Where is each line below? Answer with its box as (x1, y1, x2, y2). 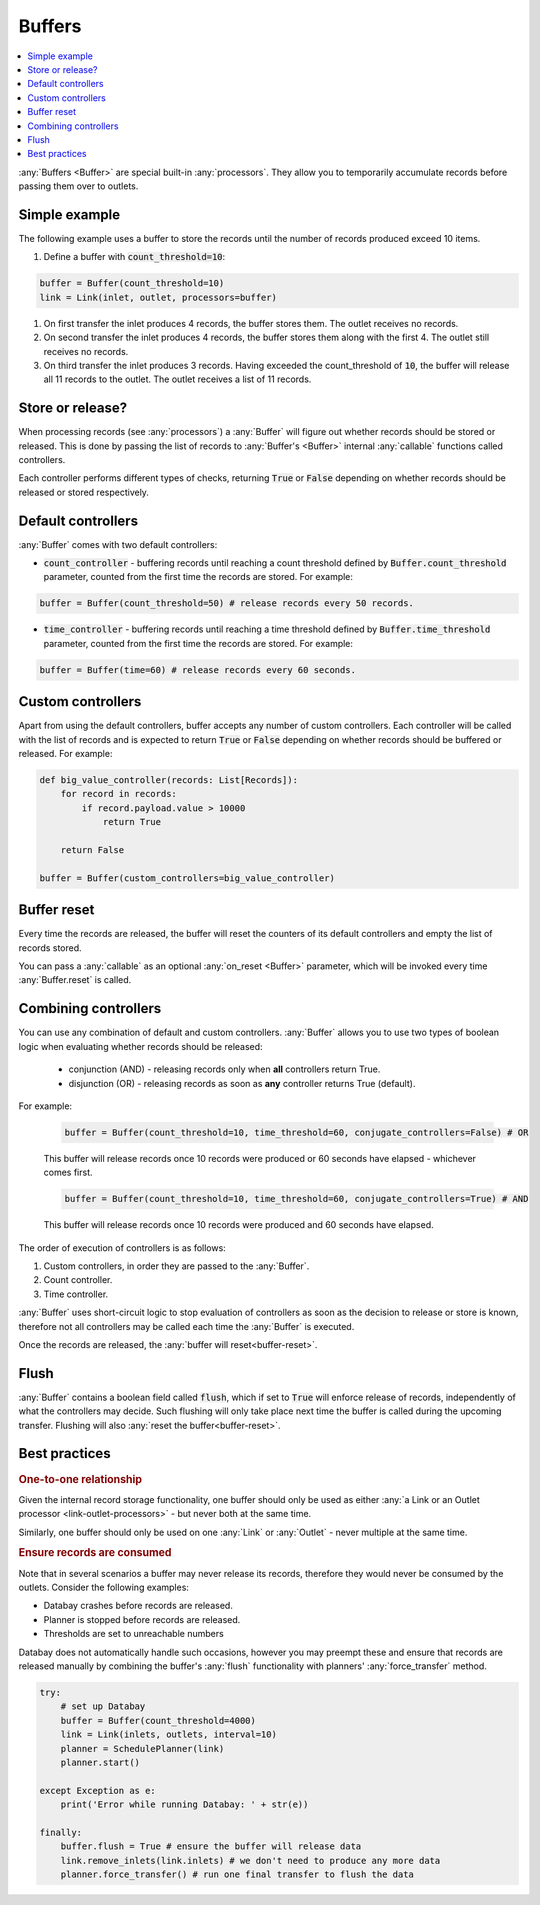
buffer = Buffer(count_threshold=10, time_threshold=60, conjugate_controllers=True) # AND (64, 1193, 529, 1205)
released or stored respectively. (18, 486, 150, 498)
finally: (39, 1826, 83, 1838)
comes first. (43, 1166, 93, 1179)
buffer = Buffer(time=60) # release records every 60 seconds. (39, 664, 357, 675)
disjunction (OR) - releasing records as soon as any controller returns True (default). (68, 1077, 416, 1089)
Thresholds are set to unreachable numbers (43, 1628, 224, 1640)
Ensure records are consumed (18, 1546, 172, 1560)
